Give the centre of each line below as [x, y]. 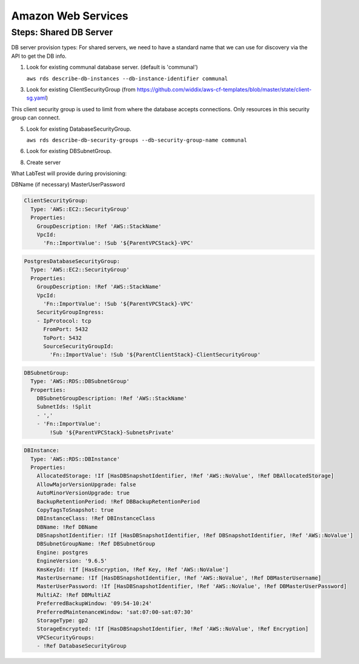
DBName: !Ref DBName [67, 527]
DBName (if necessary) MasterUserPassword [68, 185]
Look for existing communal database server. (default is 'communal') [112, 67]
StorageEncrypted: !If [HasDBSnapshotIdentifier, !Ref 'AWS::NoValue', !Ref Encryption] [173, 629]
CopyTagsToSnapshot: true [75, 510]
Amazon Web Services [70, 16]
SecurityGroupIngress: [70, 312]
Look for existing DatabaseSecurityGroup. [79, 129]
